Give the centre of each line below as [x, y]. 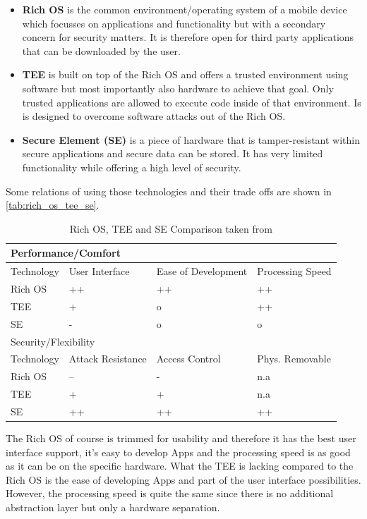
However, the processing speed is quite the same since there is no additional [170, 493]
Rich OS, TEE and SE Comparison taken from [171, 228]
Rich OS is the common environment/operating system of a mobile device [185, 9]
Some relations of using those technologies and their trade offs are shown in [169, 191]
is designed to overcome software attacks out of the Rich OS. [154, 116]
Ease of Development [202, 271]
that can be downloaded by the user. [101, 50]
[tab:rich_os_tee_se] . [53, 205]
